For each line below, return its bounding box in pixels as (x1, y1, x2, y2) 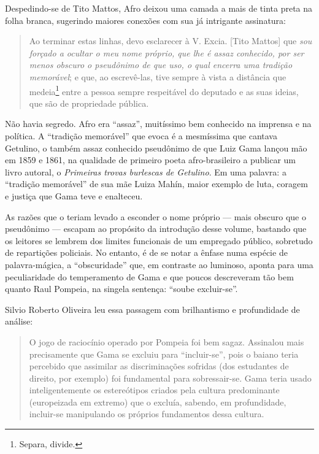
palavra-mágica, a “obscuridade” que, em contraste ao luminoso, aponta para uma (5, 258, 313, 271)
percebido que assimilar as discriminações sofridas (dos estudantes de (29, 360, 289, 372)
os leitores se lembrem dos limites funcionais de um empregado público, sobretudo (5, 234, 313, 247)
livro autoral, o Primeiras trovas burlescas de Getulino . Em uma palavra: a (5, 165, 286, 178)
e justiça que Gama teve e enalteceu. (5, 189, 143, 202)
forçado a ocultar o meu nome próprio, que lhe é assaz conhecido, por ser (29, 46, 304, 59)
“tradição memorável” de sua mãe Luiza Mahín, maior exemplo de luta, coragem (5, 177, 308, 190)
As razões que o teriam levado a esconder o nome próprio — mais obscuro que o (5, 210, 306, 223)
